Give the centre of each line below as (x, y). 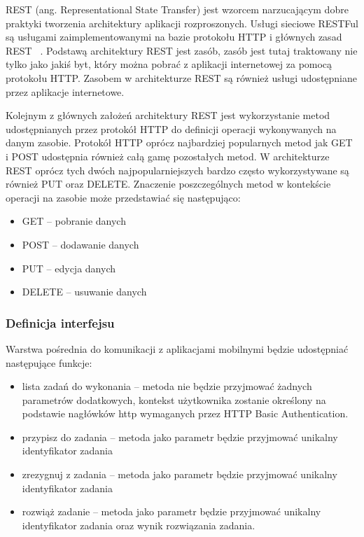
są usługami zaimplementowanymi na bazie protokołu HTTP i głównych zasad (174, 37)
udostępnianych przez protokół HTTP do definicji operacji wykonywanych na (171, 128)
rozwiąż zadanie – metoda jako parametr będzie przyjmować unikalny (171, 511)
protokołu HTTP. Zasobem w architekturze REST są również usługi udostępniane (182, 77)
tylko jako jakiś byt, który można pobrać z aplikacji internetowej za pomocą (169, 64)
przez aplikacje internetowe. (65, 91)
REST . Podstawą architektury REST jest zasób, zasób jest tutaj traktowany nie (182, 50)
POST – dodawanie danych (80, 244)
